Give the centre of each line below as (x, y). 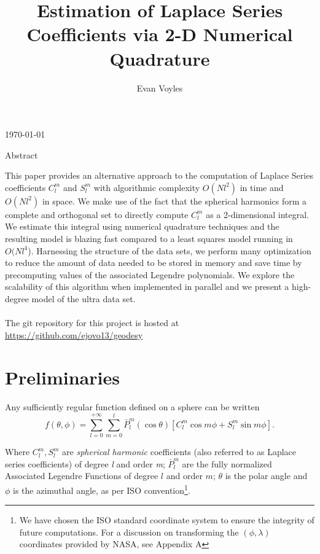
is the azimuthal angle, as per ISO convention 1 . (102, 489)
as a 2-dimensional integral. (257, 214)
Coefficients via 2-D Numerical (160, 34)
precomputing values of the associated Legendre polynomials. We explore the (150, 274)
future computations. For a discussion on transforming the (129, 532)
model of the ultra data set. (84, 299)
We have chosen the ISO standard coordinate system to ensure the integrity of (167, 520)
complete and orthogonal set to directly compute (97, 214)
